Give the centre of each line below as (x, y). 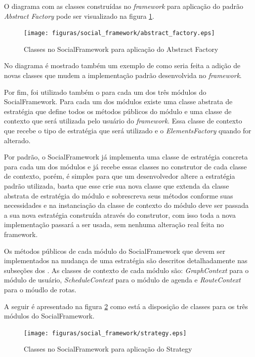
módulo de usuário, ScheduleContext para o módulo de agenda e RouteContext (122, 280)
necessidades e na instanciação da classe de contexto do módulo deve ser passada (126, 205)
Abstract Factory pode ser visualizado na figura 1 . (79, 16)
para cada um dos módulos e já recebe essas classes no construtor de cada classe (126, 166)
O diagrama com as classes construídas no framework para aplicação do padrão (124, 6)
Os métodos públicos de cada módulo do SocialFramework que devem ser (115, 251)
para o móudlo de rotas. (40, 289)
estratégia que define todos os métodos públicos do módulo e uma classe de (118, 111)
